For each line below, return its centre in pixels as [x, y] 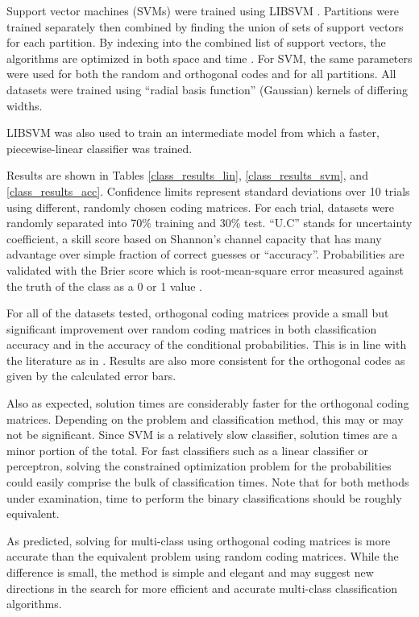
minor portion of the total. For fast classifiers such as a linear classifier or [188, 450]
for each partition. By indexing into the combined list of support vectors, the [196, 42]
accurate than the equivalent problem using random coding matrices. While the [203, 556]
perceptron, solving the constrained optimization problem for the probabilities [199, 466]
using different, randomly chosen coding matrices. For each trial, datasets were [201, 207]
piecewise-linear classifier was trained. [100, 148]
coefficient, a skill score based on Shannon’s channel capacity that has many [194, 238]
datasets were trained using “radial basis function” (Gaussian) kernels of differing [207, 89]
